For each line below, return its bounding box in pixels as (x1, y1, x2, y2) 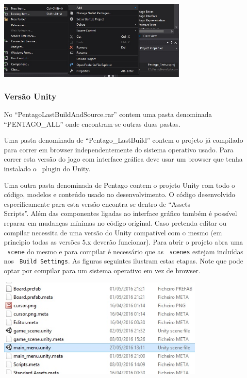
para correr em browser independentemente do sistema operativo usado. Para (4, 144, 233, 154)
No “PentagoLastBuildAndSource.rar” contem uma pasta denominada (4, 109, 212, 119)
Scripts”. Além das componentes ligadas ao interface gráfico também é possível (4, 208, 237, 218)
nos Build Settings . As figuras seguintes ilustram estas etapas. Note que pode (4, 256, 243, 266)
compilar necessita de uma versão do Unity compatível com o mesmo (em (4, 227, 222, 237)
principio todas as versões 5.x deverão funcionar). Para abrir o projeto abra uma (4, 237, 243, 247)
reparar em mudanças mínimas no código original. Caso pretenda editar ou (4, 217, 227, 228)
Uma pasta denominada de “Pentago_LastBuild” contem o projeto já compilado (4, 135, 243, 145)
